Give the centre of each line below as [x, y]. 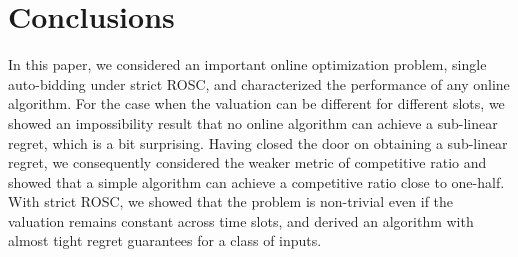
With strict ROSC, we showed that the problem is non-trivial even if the [231, 201]
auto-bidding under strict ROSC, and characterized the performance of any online [259, 83]
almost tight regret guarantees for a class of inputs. [165, 240]
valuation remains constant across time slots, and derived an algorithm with [241, 220]
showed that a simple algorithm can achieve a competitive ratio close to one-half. [256, 181]
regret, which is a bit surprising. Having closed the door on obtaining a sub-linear [258, 142]
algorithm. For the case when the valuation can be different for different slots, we [256, 103]
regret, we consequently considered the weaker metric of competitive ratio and [247, 162]
